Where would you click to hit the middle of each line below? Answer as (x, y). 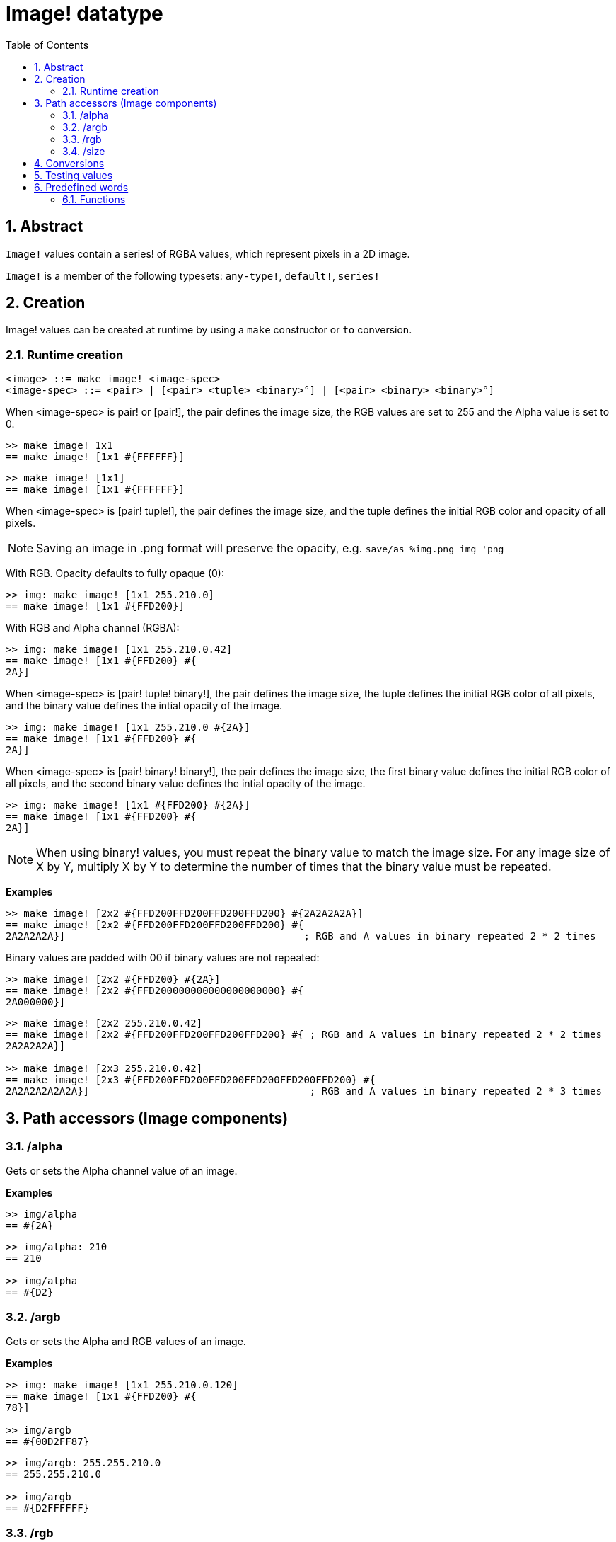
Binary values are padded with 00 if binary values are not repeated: (163, 958)
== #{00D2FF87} (48, 1442)
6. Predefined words (81, 187)
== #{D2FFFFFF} (48, 1508)
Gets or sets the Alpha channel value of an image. (122, 1171)
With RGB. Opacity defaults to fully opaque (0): (115, 573)
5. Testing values (74, 175)
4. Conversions (69, 163)
